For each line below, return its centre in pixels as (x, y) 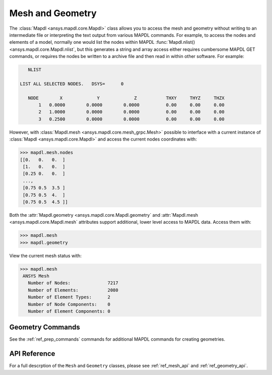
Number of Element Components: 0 (69, 311)
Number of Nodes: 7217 (73, 283)
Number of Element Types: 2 (69, 297)
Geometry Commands (45, 327)
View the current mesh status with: (45, 256)
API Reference (32, 354)
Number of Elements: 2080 (73, 290)
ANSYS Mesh (36, 276)
